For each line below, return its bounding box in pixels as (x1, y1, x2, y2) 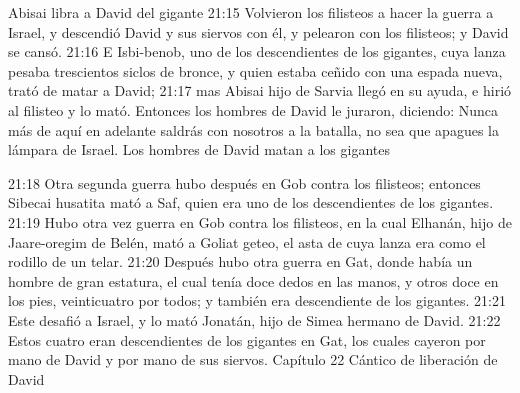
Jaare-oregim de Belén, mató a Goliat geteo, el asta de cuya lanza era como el (8, 231, 486, 252)
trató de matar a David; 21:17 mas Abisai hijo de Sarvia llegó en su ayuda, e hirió (8, 80, 512, 101)
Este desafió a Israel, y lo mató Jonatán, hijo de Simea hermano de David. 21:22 (8, 309, 501, 330)
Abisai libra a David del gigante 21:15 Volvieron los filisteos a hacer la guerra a (8, 2, 494, 22)
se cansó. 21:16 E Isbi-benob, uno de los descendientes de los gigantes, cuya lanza (8, 41, 506, 62)
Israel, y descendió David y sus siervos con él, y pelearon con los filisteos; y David (8, 21, 509, 42)
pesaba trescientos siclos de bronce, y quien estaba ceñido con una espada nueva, (8, 60, 503, 81)
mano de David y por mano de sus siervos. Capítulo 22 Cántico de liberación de (8, 349, 498, 370)
